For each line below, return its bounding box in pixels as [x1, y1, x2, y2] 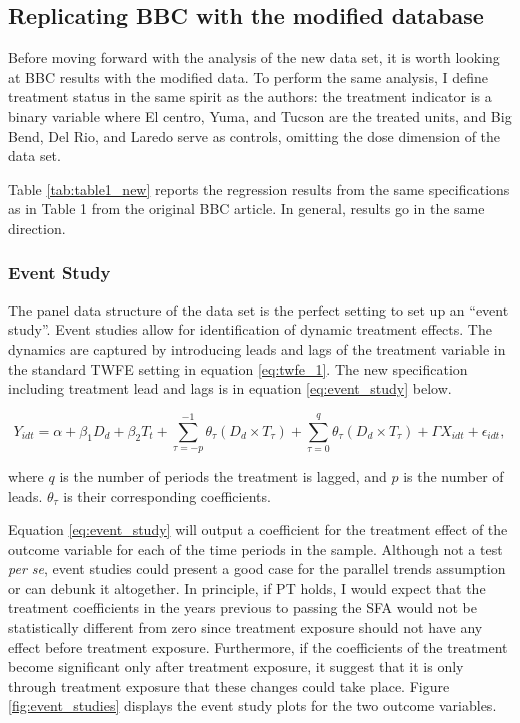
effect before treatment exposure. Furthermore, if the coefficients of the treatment [8, 636, 508, 657]
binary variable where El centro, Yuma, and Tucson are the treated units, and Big [8, 105, 512, 126]
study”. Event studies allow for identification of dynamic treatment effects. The [8, 319, 492, 340]
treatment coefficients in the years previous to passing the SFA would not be [8, 597, 477, 618]
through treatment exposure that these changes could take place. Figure [8, 675, 450, 696]
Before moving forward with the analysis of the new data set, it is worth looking [8, 47, 500, 68]
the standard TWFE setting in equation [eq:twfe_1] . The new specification [8, 358, 468, 379]
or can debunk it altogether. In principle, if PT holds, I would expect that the [8, 577, 486, 598]
